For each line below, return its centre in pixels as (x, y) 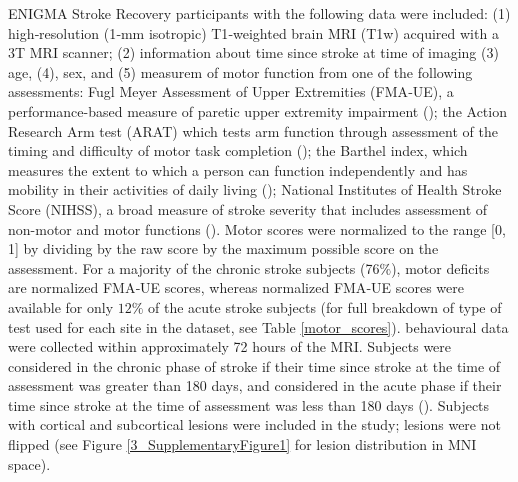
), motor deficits (440, 267)
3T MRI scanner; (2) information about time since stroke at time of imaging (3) (253, 52)
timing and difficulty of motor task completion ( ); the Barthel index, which (238, 150)
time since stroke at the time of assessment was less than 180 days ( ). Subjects (249, 404)
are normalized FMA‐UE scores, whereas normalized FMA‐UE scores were (236, 287)
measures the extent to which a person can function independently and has (238, 169)
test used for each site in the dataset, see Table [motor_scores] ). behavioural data (258, 326)
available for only (61, 306)
